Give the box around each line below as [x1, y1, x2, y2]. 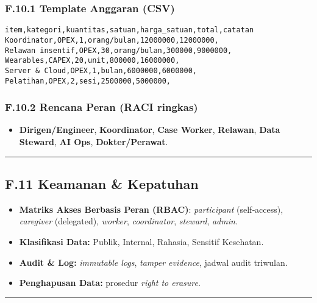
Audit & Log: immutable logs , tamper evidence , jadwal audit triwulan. [19, 255, 288, 268]
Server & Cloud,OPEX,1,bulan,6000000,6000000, [5, 66, 197, 75]
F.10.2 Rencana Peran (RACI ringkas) [5, 99, 198, 115]
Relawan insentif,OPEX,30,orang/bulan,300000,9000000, [5, 46, 232, 55]
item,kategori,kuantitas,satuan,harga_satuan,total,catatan [5, 26, 254, 35]
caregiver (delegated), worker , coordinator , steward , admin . [19, 215, 238, 227]
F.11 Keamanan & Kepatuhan [5, 174, 199, 193]
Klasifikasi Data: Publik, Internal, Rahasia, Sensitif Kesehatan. [19, 235, 264, 248]
